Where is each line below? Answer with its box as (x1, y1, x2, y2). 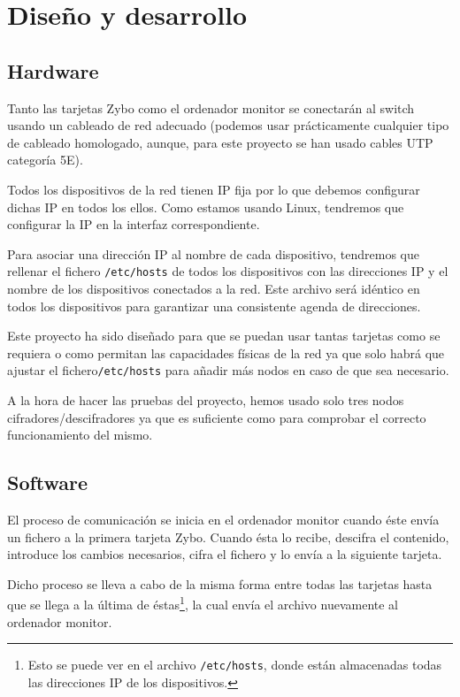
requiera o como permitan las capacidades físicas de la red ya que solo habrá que (7, 343, 445, 362)
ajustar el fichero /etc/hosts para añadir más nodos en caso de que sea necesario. (7, 361, 449, 379)
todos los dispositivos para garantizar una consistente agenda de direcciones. (7, 296, 421, 315)
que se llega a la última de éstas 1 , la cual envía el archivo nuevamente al (7, 593, 398, 614)
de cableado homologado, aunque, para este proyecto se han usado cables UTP (7, 133, 433, 151)
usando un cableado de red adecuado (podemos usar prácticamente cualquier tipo (7, 116, 449, 134)
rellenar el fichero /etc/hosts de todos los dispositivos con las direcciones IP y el (7, 262, 448, 280)
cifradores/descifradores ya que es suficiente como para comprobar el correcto (7, 408, 426, 426)
